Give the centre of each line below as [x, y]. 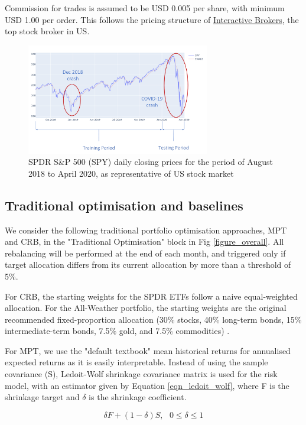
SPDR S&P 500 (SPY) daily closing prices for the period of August [151, 162]
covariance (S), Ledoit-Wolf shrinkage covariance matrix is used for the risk [141, 374]
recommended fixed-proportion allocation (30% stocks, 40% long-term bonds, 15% [153, 319]
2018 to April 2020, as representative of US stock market [131, 173]
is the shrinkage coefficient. [138, 397]
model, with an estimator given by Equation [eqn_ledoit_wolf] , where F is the [147, 385]
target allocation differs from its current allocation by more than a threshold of [148, 265]
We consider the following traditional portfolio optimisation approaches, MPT [146, 230]
